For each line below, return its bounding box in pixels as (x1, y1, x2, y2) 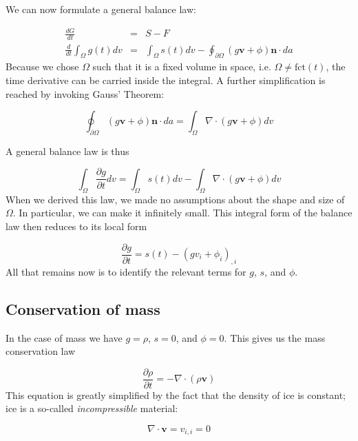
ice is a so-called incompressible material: (6, 401, 178, 416)
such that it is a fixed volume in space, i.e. (92, 59, 271, 74)
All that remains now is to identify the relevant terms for (6, 264, 246, 278)
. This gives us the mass (224, 330, 326, 345)
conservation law (6, 344, 76, 358)
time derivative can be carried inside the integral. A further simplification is (6, 72, 326, 87)
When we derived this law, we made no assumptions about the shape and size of (6, 192, 345, 206)
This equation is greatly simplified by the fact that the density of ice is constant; (6, 387, 346, 402)
